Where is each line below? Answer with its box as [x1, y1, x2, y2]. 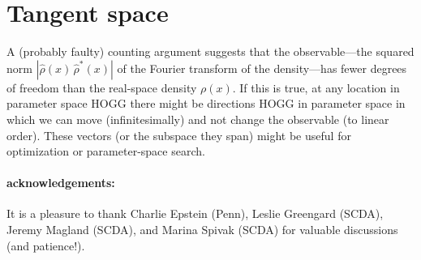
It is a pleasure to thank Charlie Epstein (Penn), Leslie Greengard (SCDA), [6, 205, 384, 222]
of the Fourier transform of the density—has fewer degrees [117, 59, 407, 76]
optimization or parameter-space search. [6, 143, 205, 160]
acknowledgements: [6, 174, 115, 191]
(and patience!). [6, 237, 85, 254]
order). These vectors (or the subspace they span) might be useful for [6, 126, 351, 143]
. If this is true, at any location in [232, 79, 400, 96]
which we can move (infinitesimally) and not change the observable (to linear [6, 110, 389, 127]
